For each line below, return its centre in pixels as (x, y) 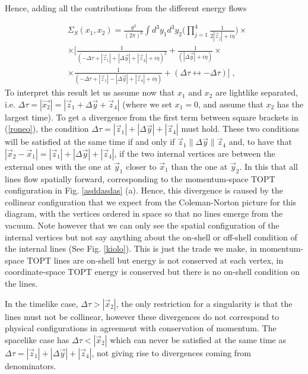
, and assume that (231, 104)
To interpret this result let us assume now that (90, 92)
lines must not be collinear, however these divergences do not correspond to (142, 316)
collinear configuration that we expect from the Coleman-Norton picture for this (151, 202)
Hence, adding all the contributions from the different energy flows (126, 8)
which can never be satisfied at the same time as (198, 339)
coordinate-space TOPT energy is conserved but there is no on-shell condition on (152, 272)
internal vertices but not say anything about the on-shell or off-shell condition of (151, 237)
